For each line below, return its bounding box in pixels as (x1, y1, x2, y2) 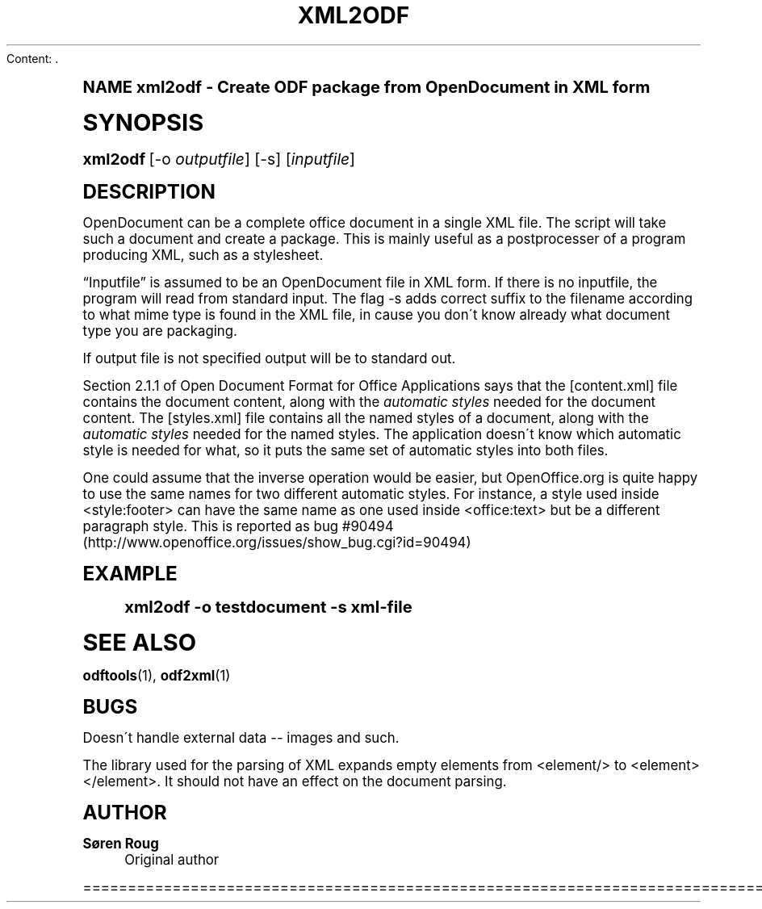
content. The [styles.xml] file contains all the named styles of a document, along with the (82, 409, 649, 426)
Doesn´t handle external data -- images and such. (82, 729, 400, 746)
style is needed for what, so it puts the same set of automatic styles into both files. (82, 442, 609, 459)
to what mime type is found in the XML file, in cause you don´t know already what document (82, 306, 670, 323)
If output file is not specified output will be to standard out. (82, 350, 456, 367)
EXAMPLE (82, 561, 178, 585)
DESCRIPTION (82, 179, 216, 203)
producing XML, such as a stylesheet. (82, 246, 324, 263)
